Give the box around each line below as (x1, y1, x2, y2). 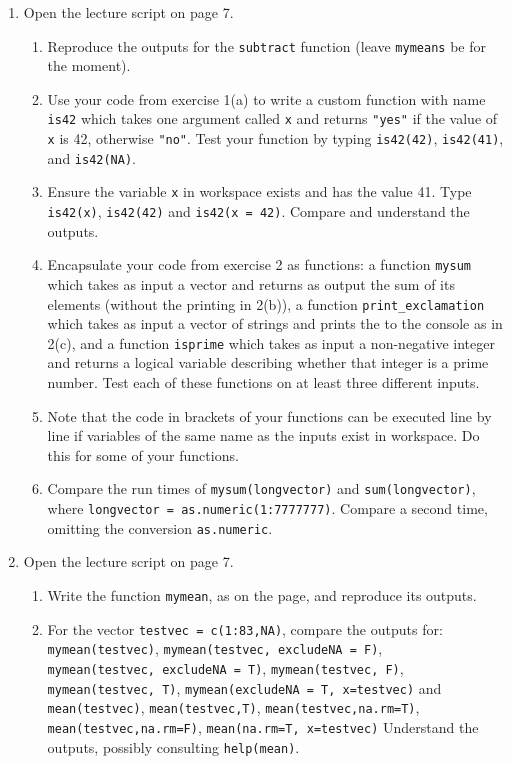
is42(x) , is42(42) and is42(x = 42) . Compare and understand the (47, 201, 470, 222)
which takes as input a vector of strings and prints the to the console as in (47, 313, 503, 334)
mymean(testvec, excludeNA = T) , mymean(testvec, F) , (47, 657, 404, 678)
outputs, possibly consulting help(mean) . (47, 736, 300, 757)
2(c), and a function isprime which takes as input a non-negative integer (47, 332, 495, 353)
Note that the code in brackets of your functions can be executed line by (47, 405, 492, 426)
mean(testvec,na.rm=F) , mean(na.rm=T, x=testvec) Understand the (47, 716, 479, 737)
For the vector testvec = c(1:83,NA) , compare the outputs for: (47, 618, 443, 639)
